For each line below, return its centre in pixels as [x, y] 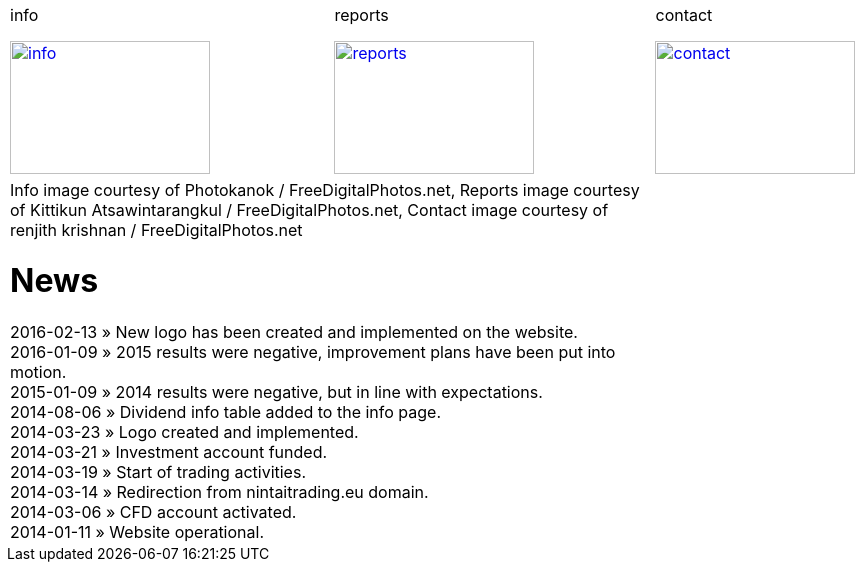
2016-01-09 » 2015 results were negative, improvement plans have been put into [313, 351]
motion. [38, 371]
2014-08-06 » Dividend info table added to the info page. [226, 411]
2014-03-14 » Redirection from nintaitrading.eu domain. [219, 491]
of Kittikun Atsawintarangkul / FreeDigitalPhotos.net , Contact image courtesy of [309, 210]
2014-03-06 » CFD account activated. [153, 511]
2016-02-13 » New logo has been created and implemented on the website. [294, 331]
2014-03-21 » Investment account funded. [169, 451]
